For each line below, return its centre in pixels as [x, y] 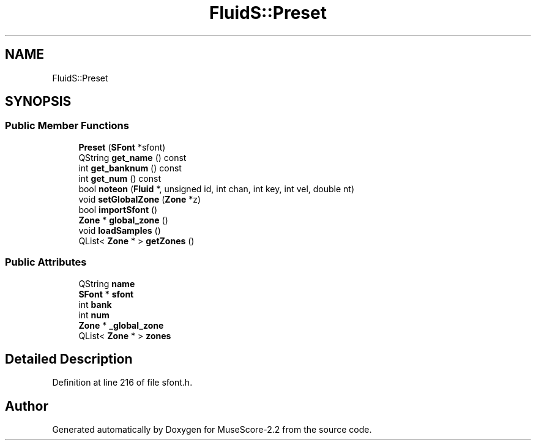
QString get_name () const [132, 157]
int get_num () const [120, 178]
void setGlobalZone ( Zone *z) [140, 199]
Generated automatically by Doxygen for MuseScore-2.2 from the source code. [212, 430]
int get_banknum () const [130, 168]
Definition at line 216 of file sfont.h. [122, 383]
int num [94, 315]
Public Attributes [46, 262]
